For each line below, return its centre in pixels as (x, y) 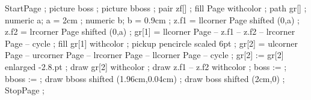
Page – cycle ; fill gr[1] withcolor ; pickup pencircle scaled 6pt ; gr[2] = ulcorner (152, 43)
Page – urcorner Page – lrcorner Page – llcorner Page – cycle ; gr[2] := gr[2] (144, 55)
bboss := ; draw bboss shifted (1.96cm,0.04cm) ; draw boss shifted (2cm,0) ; (145, 78)
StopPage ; (25, 90)
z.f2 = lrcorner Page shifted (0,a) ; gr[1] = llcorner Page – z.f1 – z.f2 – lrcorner (150, 31)
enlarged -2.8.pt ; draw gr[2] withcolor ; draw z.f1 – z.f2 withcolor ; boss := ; (146, 66)
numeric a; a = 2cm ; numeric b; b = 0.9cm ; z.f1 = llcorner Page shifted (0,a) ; (152, 19)
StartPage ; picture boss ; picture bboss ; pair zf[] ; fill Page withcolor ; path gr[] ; (156, 8)
